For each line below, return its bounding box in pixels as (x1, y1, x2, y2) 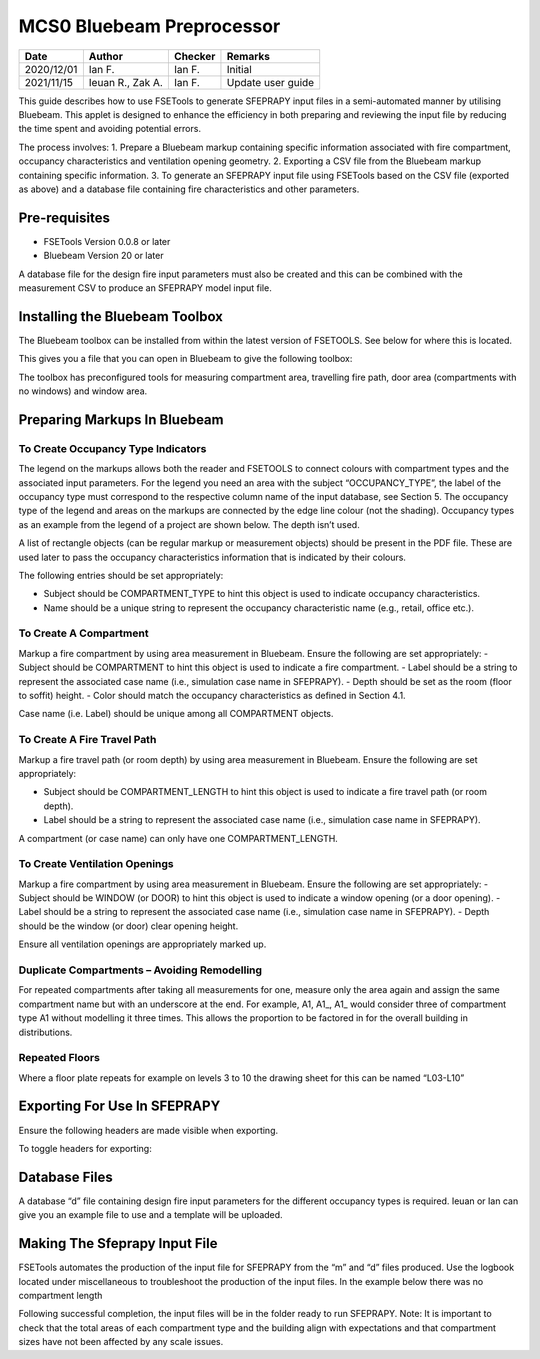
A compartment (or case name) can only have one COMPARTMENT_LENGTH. (18, 832, 339, 844)
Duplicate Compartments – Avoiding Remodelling (18, 963, 263, 977)
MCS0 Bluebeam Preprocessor (18, 15, 281, 37)
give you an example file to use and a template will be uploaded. (18, 1209, 284, 1221)
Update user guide (226, 75, 315, 89)
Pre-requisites (18, 209, 110, 226)
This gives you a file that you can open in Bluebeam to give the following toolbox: (18, 353, 353, 365)
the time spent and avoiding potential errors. (18, 123, 202, 135)
